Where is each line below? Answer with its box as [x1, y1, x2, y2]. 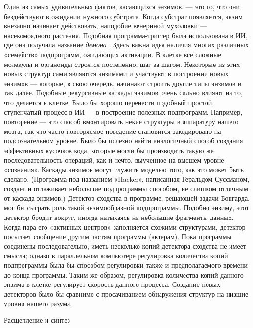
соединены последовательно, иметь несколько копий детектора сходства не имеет [4, 241, 246, 251]
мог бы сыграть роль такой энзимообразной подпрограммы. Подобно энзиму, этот [4, 202, 249, 213]
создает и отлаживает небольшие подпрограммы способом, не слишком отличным [4, 183, 248, 194]
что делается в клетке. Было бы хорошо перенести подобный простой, [4, 97, 214, 107]
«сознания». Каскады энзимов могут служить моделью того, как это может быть [4, 164, 244, 175]
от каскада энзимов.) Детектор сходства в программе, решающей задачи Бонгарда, [4, 193, 250, 203]
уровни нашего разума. [4, 298, 72, 308]
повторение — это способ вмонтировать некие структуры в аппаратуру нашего [4, 116, 239, 127]
